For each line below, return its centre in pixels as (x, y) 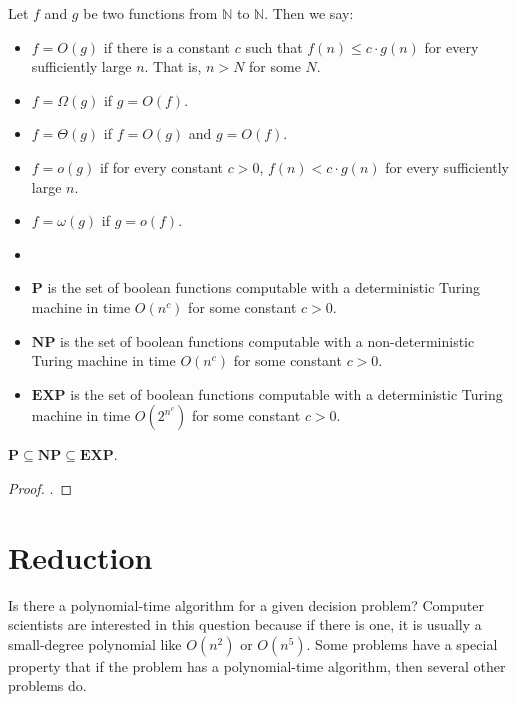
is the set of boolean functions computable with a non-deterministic (267, 340)
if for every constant (161, 166)
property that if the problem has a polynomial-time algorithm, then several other (257, 665)
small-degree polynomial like (95, 643)
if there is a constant (167, 46)
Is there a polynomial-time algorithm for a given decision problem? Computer (246, 604)
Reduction (80, 556)
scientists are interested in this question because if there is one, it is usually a (245, 624)
